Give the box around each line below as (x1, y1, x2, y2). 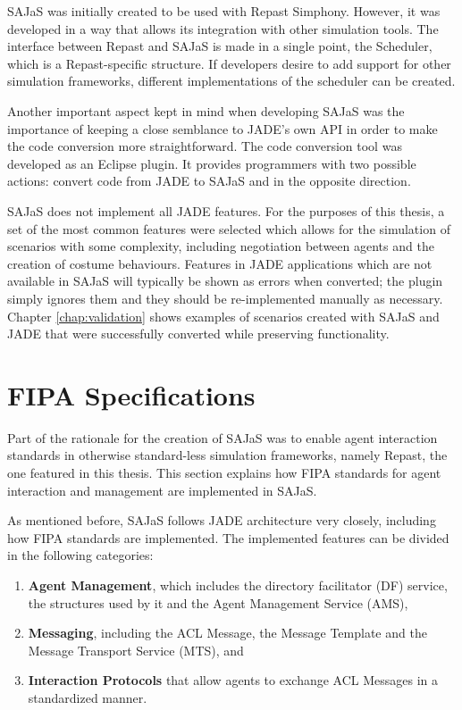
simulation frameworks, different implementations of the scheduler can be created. (7, 71, 456, 90)
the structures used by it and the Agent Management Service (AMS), (28, 593, 408, 612)
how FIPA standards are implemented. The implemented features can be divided (7, 528, 449, 547)
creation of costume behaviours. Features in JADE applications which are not (7, 254, 433, 272)
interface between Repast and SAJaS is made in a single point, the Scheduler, (7, 37, 433, 55)
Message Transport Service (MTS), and (28, 640, 244, 659)
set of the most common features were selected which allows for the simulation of (7, 219, 450, 238)
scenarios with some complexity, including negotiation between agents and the (7, 237, 434, 255)
